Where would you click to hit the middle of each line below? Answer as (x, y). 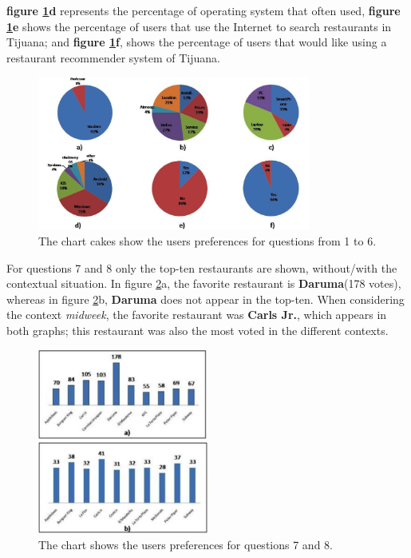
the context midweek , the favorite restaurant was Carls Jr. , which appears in (197, 315)
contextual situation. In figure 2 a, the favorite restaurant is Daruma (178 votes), (204, 283)
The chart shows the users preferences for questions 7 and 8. (186, 545)
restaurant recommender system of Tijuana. (113, 57)
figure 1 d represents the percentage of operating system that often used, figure (204, 10)
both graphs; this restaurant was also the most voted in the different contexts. (198, 331)
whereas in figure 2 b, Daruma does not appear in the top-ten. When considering (205, 299)
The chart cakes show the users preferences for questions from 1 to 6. (207, 241)
